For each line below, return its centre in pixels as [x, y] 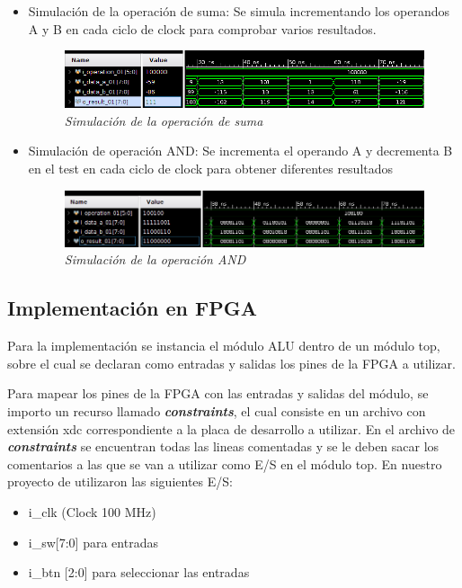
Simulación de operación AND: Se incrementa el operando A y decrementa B [240, 151]
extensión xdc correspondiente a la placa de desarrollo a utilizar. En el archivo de [231, 428]
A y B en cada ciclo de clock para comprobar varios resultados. [202, 28]
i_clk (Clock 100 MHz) [92, 511]
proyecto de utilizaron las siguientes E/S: [120, 481]
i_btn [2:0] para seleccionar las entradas [139, 572]
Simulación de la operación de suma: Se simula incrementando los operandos [239, 11]
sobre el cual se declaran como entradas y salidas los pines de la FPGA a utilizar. [231, 363]
